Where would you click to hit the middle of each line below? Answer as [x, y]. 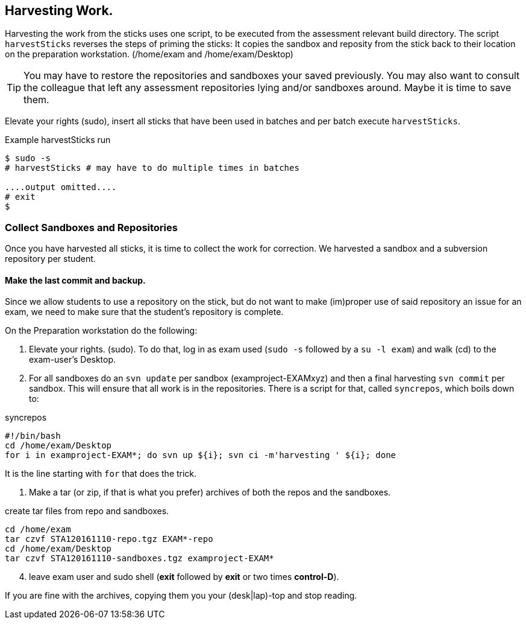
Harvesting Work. [59, 11]
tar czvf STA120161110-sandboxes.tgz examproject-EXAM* [139, 559]
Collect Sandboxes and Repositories [91, 227]
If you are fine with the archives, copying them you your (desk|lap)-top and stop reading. [181, 596]
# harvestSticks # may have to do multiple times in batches [152, 168]
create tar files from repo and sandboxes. [87, 511]
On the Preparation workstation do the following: [101, 331]
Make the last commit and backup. [75, 280]
